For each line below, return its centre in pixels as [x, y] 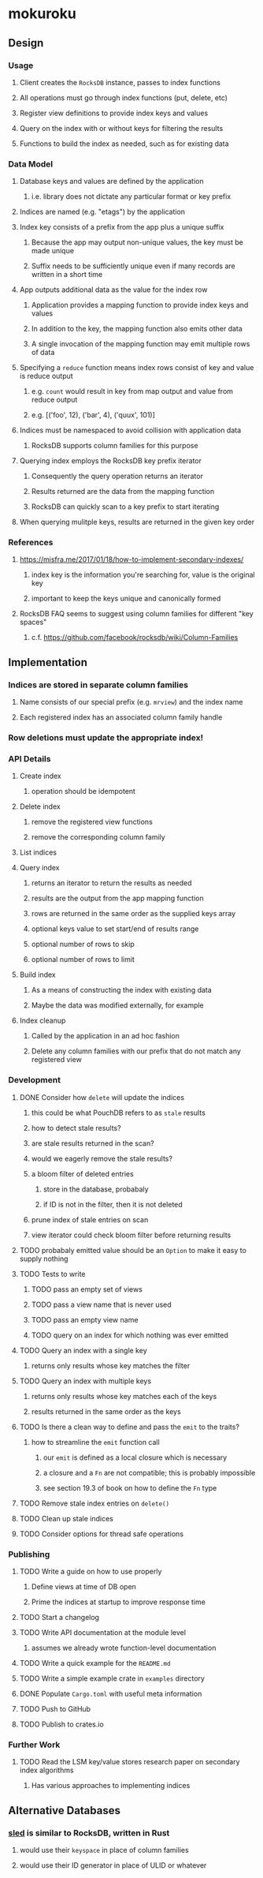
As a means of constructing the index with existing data [122, 990]
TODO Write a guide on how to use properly [91, 1571]
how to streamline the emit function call [95, 1442]
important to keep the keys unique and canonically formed [126, 599]
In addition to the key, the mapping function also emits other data [137, 329]
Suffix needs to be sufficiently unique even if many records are [133, 266]
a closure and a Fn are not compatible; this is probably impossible [149, 1472]
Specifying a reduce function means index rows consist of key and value [137, 368]
